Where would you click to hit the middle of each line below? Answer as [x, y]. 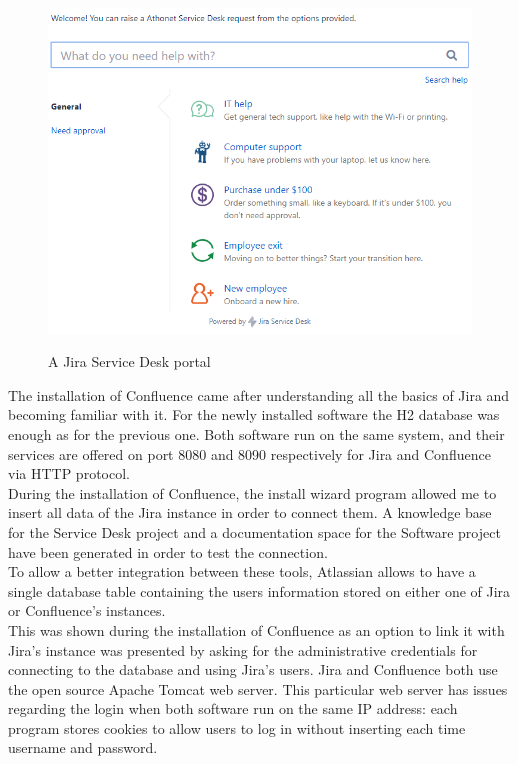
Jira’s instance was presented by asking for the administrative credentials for [243, 649]
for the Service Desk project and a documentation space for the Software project [254, 531]
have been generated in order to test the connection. [168, 551]
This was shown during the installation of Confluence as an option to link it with [256, 629]
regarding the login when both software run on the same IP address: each [233, 708]
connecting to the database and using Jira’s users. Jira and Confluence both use [253, 669]
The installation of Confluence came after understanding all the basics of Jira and [259, 394]
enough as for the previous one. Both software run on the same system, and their [256, 433]
